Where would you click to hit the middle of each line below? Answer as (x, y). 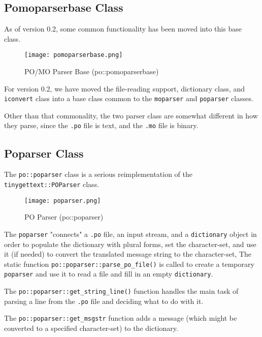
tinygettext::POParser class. (52, 184)
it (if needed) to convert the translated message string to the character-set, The (128, 254)
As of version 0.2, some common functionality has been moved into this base (123, 29)
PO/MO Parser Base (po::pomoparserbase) (92, 71)
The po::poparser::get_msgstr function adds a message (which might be (121, 318)
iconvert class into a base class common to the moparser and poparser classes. (129, 98)
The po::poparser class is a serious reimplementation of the (98, 174)
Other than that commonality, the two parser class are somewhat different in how (131, 115)
